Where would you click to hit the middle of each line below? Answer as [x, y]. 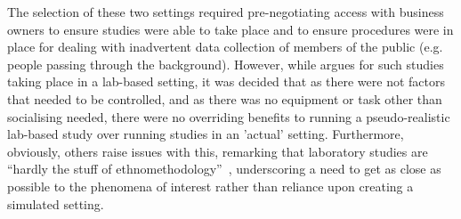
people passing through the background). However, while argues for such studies [226, 64]
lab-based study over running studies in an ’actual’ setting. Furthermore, [206, 134]
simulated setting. [56, 203]
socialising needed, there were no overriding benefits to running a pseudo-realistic [229, 116]
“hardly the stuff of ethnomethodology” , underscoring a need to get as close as [224, 169]
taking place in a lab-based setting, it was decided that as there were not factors [226, 81]
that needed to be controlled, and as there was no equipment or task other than [225, 98]
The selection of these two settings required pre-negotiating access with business [226, 12]
